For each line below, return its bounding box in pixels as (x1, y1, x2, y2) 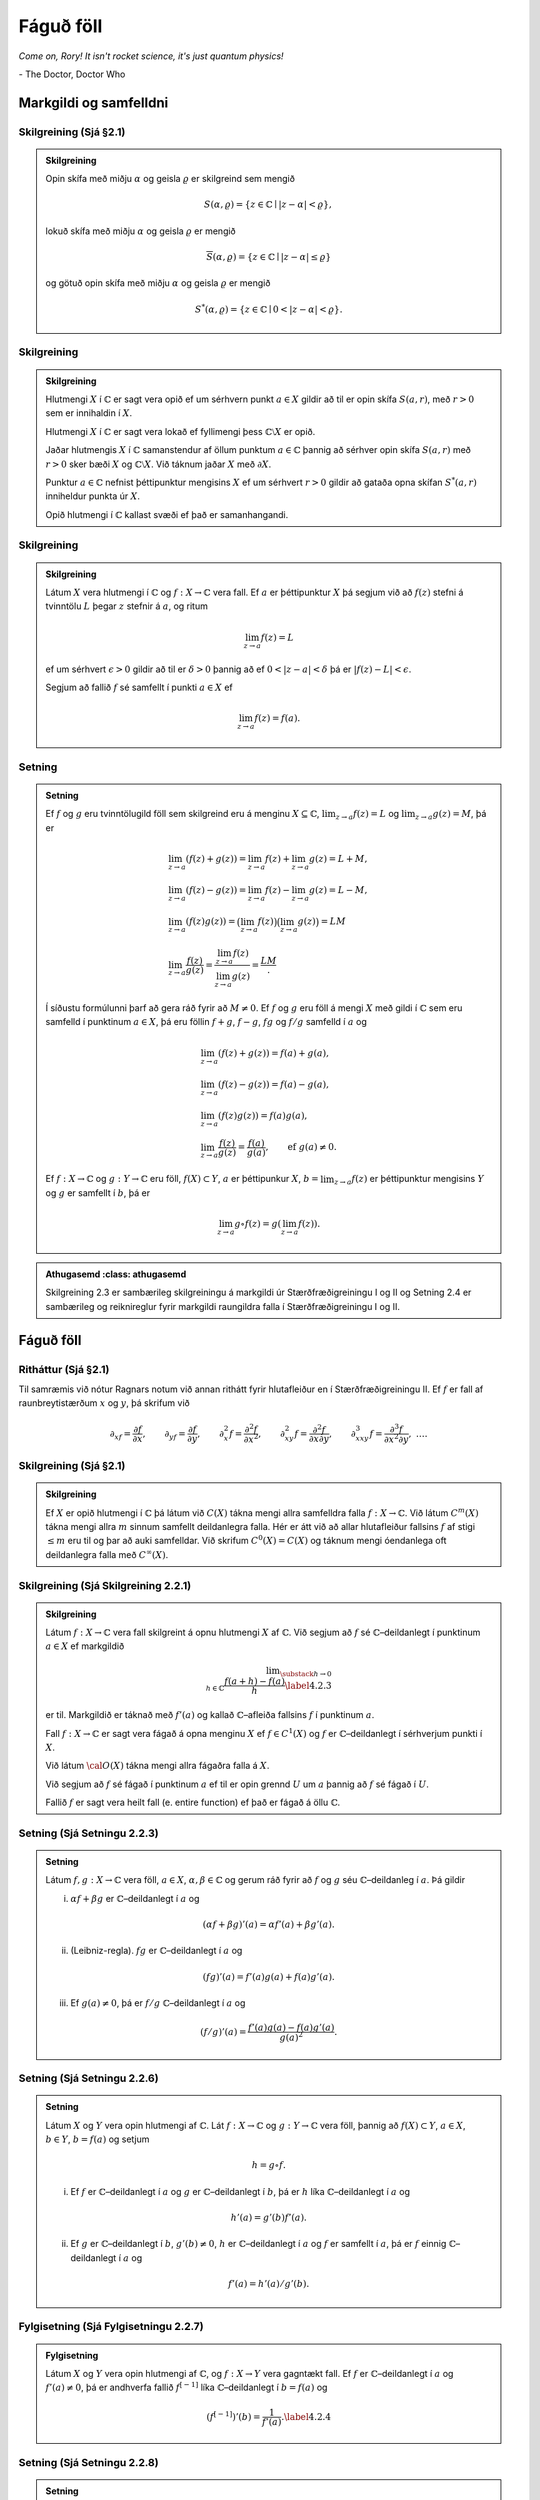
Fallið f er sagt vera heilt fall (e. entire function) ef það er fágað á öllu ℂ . (45, 1796, 341, 1809)
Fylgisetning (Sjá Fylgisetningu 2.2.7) (18, 2320, 204, 2334)
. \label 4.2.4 (281, 2411, 332, 2422)
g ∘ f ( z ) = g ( (234, 1218, 282, 1230)
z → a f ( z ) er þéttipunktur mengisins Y (333, 1173, 485, 1187)
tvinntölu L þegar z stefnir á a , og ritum (45, 600, 209, 612)
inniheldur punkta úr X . (45, 490, 140, 502)
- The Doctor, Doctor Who (18, 68, 126, 80)
